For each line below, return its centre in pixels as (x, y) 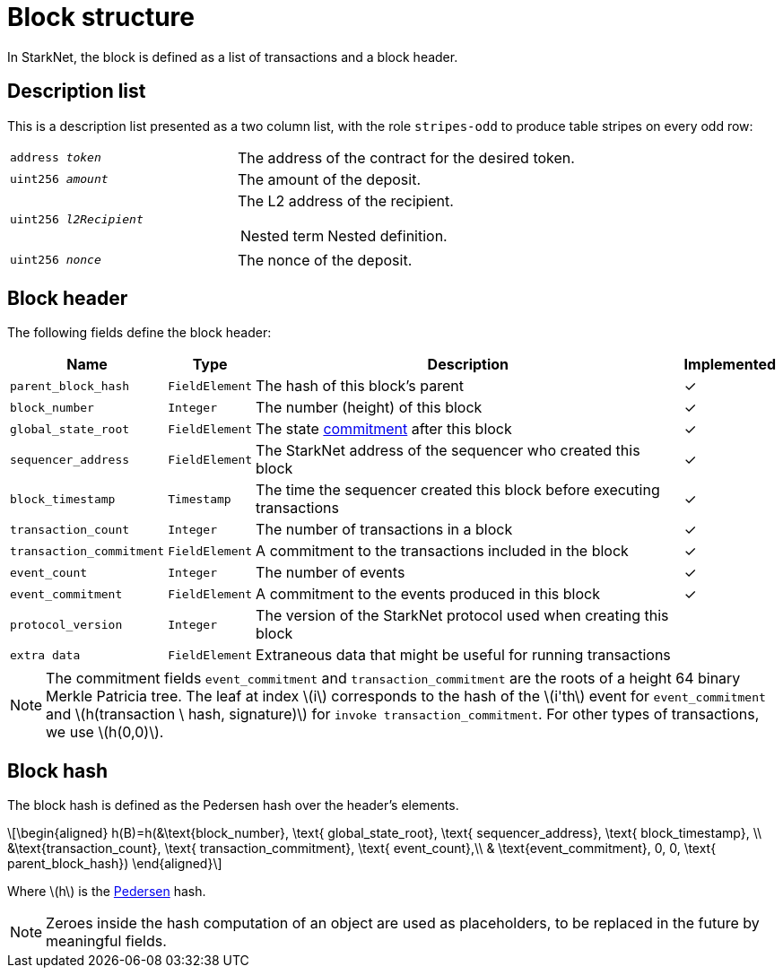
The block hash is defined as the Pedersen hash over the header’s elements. (233, 805)
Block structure (101, 17)
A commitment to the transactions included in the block (442, 551)
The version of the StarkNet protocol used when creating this (462, 616)
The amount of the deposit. (329, 179)
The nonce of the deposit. (325, 260)
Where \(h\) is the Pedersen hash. (107, 892)
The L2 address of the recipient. (345, 200)
